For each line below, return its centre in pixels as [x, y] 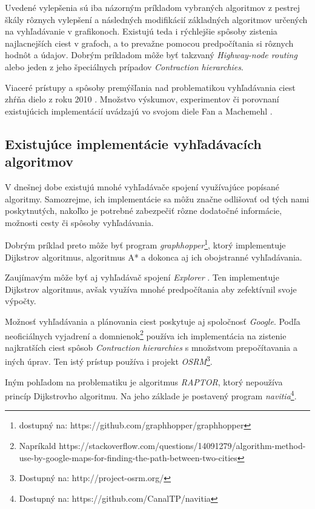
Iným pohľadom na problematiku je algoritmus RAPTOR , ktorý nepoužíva [144, 381]
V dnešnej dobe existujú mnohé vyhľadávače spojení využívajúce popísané [142, 186]
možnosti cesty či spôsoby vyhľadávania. [79, 222]
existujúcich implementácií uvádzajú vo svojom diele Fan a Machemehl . [139, 111]
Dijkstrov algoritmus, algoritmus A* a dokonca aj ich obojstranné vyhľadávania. [154, 257]
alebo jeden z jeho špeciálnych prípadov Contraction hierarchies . [124, 66]
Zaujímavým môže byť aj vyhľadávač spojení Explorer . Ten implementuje [142, 277]
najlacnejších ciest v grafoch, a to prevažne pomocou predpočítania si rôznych [149, 43]
